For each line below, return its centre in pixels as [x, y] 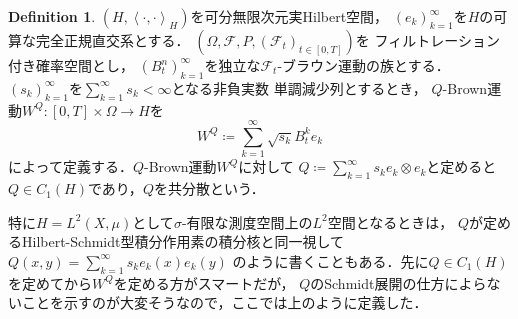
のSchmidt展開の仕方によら [398, 282]
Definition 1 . [52, 16]
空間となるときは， [390, 221]
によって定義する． [70, 166]
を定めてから [50, 282]
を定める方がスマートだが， [204, 282]
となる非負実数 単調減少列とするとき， [299, 87]
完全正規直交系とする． [112, 40]
